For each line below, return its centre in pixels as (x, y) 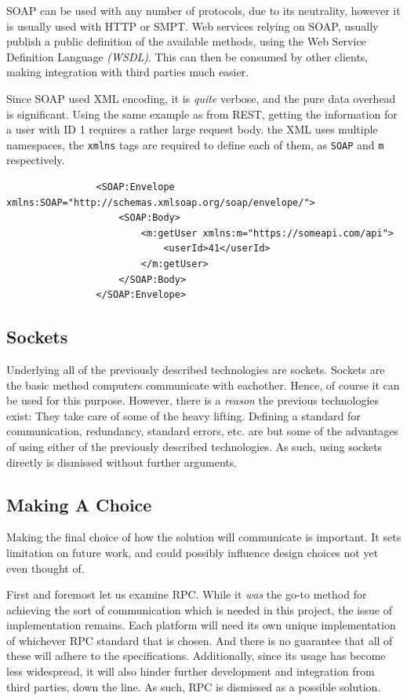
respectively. (36, 160)
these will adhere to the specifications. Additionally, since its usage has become (196, 656)
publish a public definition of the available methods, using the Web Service (186, 41)
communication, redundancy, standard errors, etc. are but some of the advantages (202, 431)
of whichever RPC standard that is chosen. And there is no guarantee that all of (200, 640)
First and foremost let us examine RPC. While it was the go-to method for (187, 594)
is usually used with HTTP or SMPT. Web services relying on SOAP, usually (193, 26)
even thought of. (45, 568)
